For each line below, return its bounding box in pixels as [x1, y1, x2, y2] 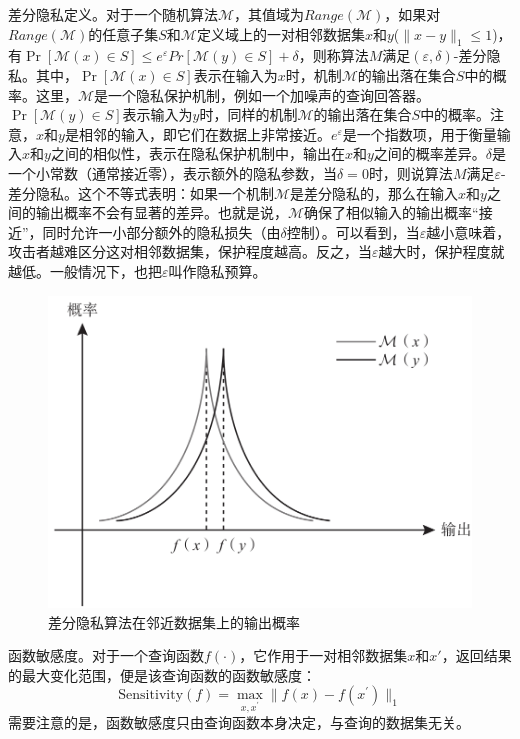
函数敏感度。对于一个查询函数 [8, 645, 204, 666]
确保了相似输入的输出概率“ [304, 202, 479, 223]
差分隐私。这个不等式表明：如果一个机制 [8, 182, 274, 203]
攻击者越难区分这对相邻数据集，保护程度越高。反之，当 [8, 241, 372, 262]
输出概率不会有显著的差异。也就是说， [35, 202, 288, 223]
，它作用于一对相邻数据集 [239, 645, 408, 666]
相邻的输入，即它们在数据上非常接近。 [78, 123, 331, 144]
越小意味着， [426, 221, 511, 242]
